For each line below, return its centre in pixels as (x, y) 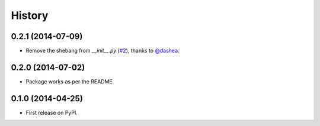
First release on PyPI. (52, 112)
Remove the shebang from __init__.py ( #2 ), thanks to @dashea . (103, 51)
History (30, 15)
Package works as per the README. (70, 81)
